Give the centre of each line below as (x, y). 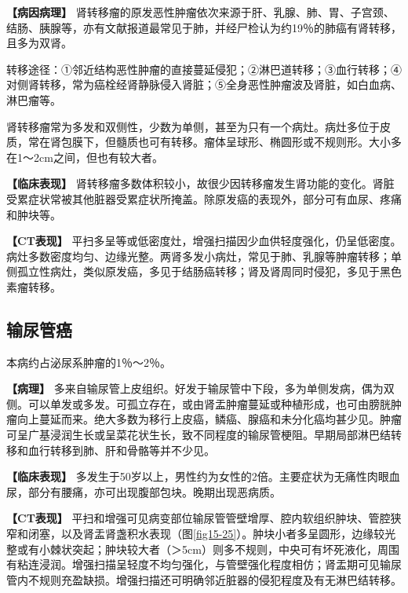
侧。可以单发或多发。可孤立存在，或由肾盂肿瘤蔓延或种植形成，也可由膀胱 (199, 403)
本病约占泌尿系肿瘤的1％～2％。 (89, 362)
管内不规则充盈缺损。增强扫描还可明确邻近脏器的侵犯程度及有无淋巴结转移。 (204, 579)
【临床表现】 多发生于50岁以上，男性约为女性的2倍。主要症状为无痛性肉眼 (198, 476)
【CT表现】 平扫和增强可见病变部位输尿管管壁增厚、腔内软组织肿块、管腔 (199, 518)
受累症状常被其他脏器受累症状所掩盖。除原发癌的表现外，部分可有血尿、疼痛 (204, 198)
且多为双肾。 (39, 43)
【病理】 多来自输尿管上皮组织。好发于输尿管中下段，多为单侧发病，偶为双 (200, 388)
